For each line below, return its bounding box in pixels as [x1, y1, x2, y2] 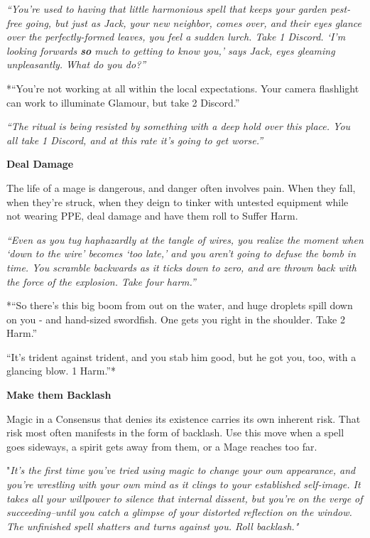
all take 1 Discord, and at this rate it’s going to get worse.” [6, 132, 263, 147]
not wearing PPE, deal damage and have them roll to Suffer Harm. [6, 208, 298, 223]
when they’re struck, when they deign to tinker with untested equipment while [6, 194, 349, 209]
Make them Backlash [6, 387, 111, 402]
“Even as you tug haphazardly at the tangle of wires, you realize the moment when [6, 232, 364, 247]
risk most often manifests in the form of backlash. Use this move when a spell [6, 425, 344, 440]
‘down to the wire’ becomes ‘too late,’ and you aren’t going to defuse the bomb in [6, 246, 357, 261]
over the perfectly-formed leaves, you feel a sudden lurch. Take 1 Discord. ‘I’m [6, 29, 346, 44]
